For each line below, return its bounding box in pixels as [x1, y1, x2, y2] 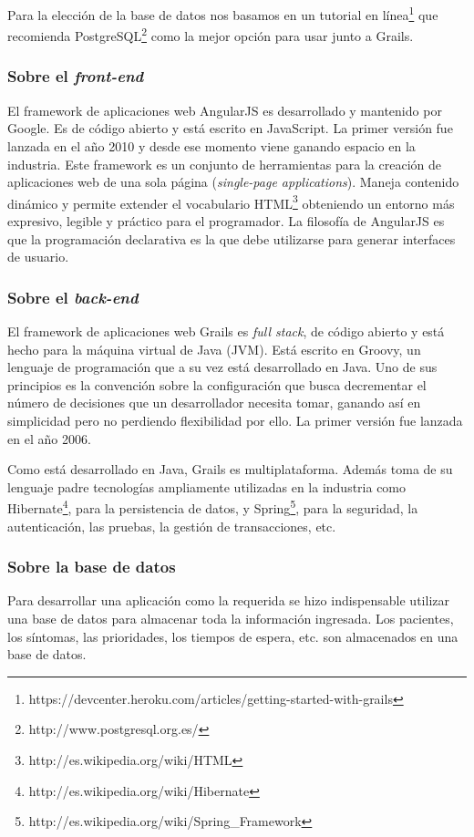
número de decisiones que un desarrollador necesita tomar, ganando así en [7, 393, 421, 412]
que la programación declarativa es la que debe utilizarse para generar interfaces [7, 229, 456, 248]
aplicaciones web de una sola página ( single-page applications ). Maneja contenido [7, 172, 459, 191]
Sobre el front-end [7, 65, 144, 88]
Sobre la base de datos [7, 555, 176, 578]
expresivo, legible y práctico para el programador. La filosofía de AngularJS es [7, 211, 445, 230]
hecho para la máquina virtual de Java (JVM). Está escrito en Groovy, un [7, 339, 421, 358]
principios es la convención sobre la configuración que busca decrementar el [7, 375, 427, 394]
